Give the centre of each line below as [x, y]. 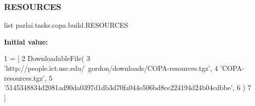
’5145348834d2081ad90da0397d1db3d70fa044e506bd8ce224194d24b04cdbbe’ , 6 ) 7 [128, 87]
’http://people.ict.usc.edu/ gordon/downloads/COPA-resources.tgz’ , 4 [111, 68]
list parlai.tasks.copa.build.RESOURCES [66, 25]
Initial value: [26, 41]
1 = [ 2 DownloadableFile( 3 [47, 58]
